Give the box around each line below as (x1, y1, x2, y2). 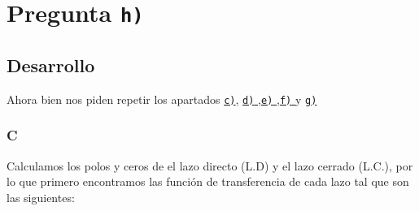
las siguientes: (7, 188, 75, 205)
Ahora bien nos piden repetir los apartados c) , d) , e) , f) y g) (7, 90, 317, 107)
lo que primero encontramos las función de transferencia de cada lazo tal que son (7, 173, 409, 190)
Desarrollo (7, 52, 95, 77)
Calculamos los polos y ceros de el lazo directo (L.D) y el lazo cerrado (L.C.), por (7, 157, 413, 174)
